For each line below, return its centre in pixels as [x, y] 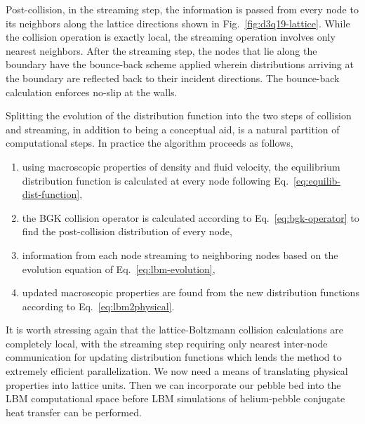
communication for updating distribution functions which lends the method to [174, 357]
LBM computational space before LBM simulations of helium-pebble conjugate [175, 398]
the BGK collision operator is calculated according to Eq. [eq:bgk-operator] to [191, 217]
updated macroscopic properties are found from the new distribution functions [191, 292]
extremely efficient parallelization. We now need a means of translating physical [177, 371]
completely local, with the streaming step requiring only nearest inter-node [167, 343]
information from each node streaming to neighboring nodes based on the [180, 254]
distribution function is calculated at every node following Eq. [155, 180]
